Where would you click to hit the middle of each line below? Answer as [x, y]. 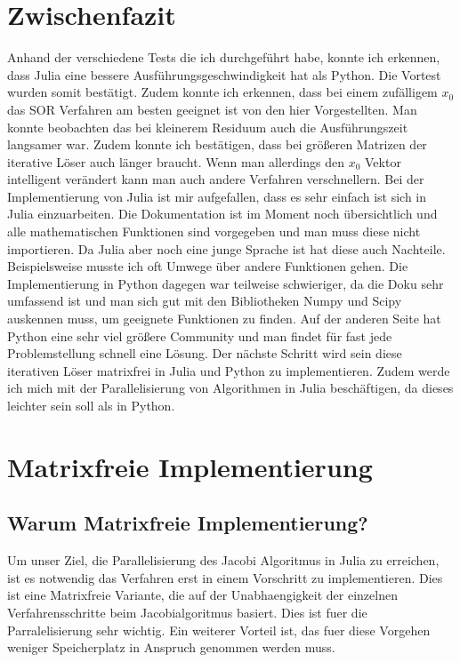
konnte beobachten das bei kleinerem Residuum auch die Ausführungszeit [208, 127]
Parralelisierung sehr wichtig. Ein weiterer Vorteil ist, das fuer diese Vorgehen [219, 630]
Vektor [383, 161]
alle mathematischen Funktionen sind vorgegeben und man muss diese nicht [214, 231]
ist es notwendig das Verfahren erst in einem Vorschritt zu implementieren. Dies [225, 577]
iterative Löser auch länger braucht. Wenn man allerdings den [176, 161]
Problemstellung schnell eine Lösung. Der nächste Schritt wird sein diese [205, 353]
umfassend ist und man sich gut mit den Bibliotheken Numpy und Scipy [205, 301]
